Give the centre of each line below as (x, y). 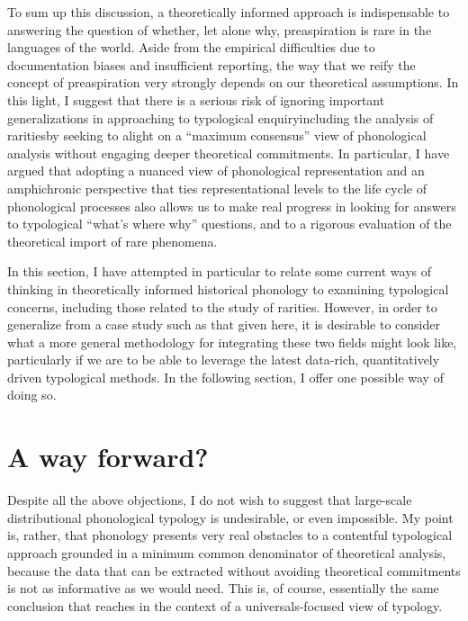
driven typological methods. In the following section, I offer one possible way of (225, 377)
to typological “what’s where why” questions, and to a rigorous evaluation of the (229, 224)
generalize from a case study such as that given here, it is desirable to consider (224, 324)
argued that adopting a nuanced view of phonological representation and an (216, 171)
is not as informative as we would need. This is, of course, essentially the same (223, 588)
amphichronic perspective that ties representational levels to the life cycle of (217, 188)
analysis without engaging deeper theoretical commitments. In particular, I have (229, 153)
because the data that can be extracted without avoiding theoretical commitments (234, 570)
